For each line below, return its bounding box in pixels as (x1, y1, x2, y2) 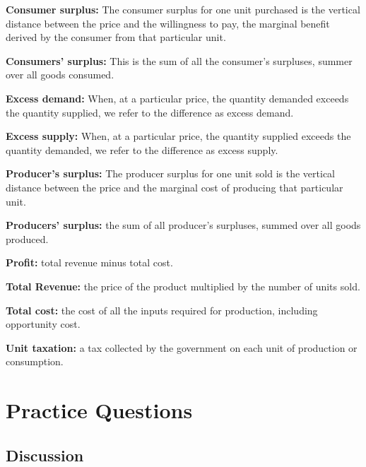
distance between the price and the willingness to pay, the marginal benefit (6, 16, 330, 30)
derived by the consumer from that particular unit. (6, 30, 226, 45)
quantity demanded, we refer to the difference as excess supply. (6, 142, 278, 157)
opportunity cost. (6, 317, 81, 331)
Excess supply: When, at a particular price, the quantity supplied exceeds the (6, 129, 351, 143)
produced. (6, 231, 49, 246)
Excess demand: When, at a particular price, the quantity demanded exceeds (6, 90, 349, 105)
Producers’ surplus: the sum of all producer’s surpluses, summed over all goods (6, 218, 361, 232)
